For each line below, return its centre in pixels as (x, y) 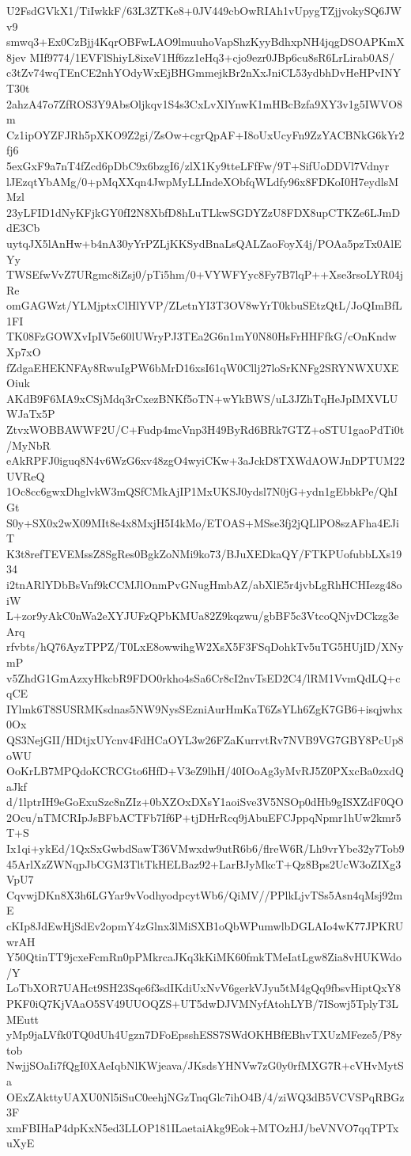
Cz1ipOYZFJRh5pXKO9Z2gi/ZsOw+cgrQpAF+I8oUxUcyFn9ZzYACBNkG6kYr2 (205, 134)
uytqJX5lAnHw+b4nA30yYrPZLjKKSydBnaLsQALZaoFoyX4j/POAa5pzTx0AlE (204, 243)
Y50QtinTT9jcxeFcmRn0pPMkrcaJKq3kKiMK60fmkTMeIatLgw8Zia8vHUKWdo (204, 957)
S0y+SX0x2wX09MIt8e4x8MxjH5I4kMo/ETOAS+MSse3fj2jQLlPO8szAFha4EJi (203, 522)
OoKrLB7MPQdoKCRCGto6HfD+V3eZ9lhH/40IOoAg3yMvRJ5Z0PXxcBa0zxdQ (205, 771)
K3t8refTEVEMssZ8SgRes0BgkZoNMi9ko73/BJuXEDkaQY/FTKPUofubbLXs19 (204, 553)
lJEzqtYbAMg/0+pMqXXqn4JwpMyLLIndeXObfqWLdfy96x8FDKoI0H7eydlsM (203, 181)
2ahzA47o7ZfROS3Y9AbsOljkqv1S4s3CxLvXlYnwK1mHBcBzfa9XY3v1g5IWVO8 (205, 103)
